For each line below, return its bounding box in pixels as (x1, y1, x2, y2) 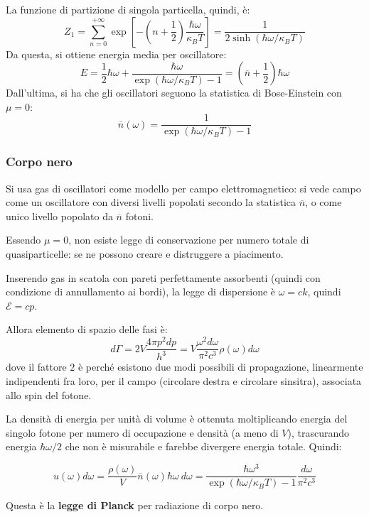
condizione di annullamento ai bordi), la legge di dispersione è (6, 284, 276, 299)
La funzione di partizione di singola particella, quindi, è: (6, 2, 250, 16)
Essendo (6, 232, 41, 247)
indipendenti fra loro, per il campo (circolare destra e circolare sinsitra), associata (6, 374, 362, 388)
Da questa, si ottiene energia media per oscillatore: (6, 46, 227, 61)
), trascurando (287, 425, 350, 440)
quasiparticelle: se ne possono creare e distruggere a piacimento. (6, 246, 284, 261)
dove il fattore (6, 359, 67, 374)
